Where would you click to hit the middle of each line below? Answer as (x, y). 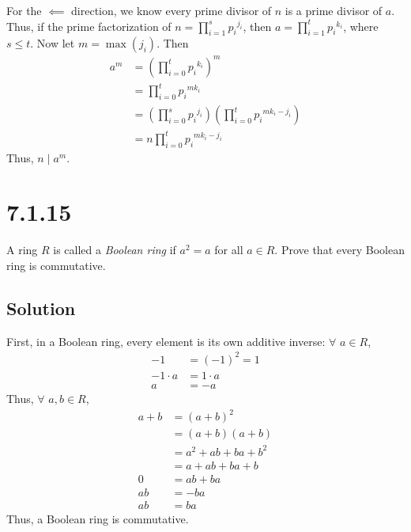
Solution (41, 308)
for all (229, 250)
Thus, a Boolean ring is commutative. (98, 518)
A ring (22, 250)
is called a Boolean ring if (115, 250)
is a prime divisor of (334, 10)
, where (361, 26)
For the (24, 10)
